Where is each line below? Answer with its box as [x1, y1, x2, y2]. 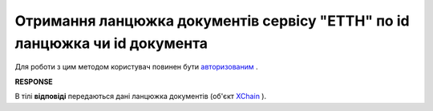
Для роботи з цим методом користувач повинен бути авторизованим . [14, 62, 258, 72]
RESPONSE [14, 77, 54, 86]
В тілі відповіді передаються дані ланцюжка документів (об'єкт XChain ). [14, 92, 267, 101]
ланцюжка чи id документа [14, 34, 208, 52]
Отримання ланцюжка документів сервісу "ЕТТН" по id [14, 12, 410, 30]
